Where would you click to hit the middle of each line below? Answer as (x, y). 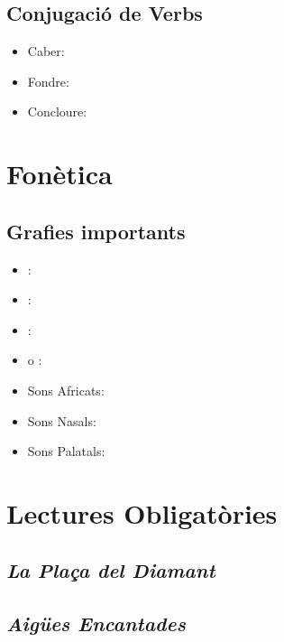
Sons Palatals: (66, 451)
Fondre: (48, 81)
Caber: (46, 51)
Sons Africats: (66, 390)
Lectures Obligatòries (142, 512)
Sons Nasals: (62, 420)
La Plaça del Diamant (111, 570)
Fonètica (60, 174)
